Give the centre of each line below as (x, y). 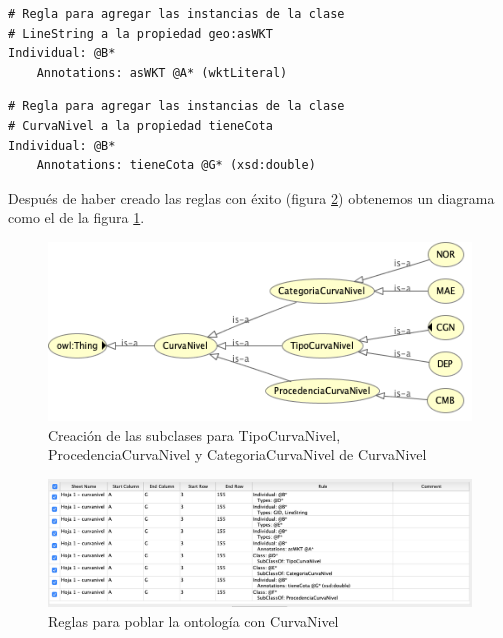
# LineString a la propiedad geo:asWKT (140, 33)
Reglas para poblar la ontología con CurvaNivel (193, 621)
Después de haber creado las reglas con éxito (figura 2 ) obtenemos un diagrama (251, 197)
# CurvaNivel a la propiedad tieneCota (140, 125)
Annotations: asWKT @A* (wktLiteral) (162, 72)
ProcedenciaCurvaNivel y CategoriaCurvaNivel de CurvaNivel (237, 454)
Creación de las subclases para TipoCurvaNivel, (194, 434)
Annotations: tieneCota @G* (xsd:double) (176, 165)
